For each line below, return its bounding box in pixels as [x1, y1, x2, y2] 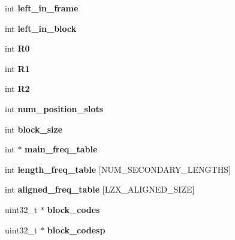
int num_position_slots [5, 102, 104, 115]
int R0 [5, 42, 30, 55]
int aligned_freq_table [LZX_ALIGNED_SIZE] [5, 183, 195, 196]
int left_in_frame [5, 2, 79, 14]
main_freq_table [25, 143, 98, 155]
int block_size [5, 122, 63, 135]
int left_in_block [5, 22, 77, 34]
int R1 [5, 62, 30, 74]
